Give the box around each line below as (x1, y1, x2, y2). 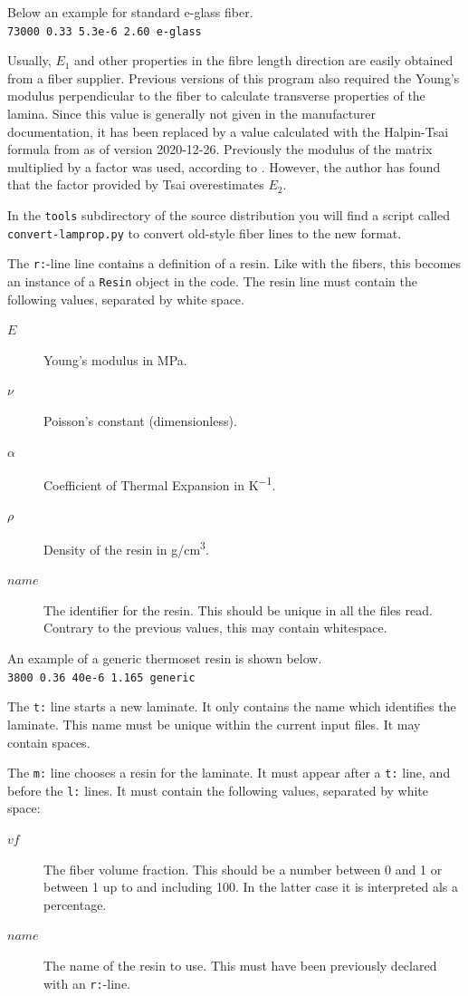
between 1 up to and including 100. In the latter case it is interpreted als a (43, 877, 459, 896)
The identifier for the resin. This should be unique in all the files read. (43, 600, 433, 619)
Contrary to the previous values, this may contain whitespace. (43, 618, 387, 637)
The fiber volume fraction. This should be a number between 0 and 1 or (43, 859, 443, 878)
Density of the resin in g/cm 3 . (43, 537, 209, 558)
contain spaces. (7, 732, 91, 751)
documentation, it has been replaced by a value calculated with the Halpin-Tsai (7, 121, 449, 140)
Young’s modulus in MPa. (43, 350, 187, 369)
